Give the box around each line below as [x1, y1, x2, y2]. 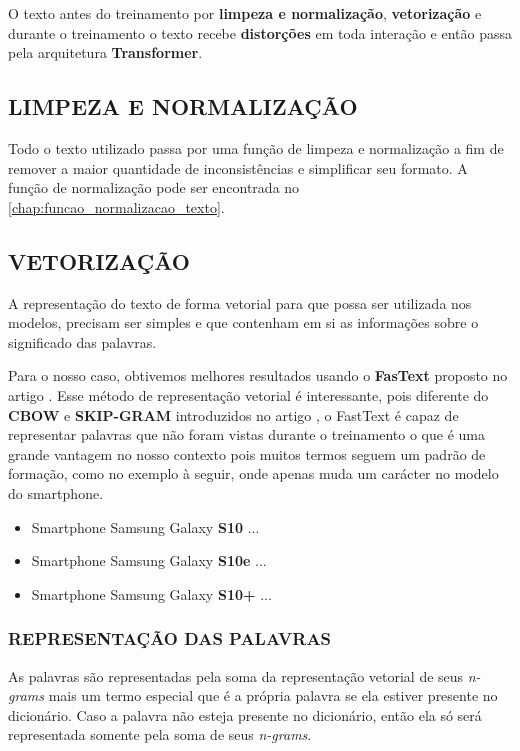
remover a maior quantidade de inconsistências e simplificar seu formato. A [8, 157, 468, 178]
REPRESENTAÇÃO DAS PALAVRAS [8, 626, 332, 651]
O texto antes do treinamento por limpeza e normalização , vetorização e [8, 3, 482, 23]
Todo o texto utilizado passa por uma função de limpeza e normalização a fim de [8, 137, 504, 158]
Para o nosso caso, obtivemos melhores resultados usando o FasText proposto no [8, 365, 508, 386]
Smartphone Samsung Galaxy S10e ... [31, 550, 267, 571]
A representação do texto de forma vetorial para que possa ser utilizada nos [8, 292, 472, 313]
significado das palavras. [8, 331, 157, 352]
